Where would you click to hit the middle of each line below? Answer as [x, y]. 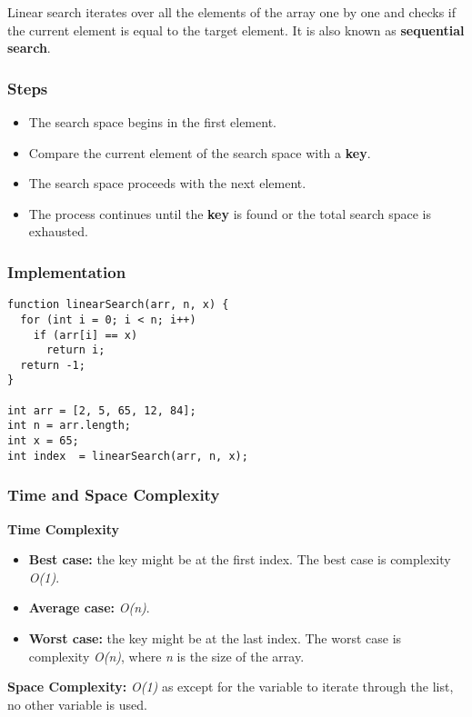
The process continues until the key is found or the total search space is [230, 213]
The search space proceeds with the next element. [167, 183]
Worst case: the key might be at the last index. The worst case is [215, 638]
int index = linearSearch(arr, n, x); [128, 456]
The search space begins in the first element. [152, 122]
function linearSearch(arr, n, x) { [118, 305]
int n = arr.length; [70, 426]
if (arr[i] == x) [85, 335]
